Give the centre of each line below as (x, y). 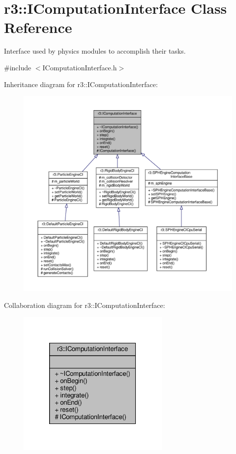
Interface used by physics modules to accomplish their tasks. (95, 51)
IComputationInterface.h (80, 67)
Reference (38, 27)
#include (18, 67)
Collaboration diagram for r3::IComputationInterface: (85, 305)
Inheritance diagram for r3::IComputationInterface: (81, 84)
